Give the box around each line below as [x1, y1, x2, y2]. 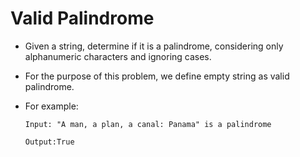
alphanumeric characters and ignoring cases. [24, 50, 212, 62]
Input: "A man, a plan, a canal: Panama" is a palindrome [24, 119, 272, 129]
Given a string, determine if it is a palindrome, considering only [24, 40, 284, 52]
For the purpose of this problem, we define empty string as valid [24, 70, 290, 82]
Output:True [24, 137, 75, 147]
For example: [24, 100, 79, 112]
